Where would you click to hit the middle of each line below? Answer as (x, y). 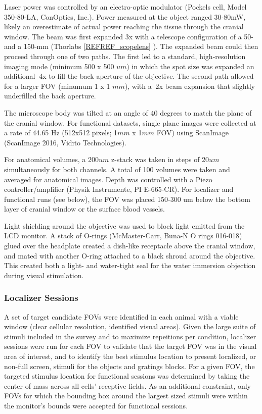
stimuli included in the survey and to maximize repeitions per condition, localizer (130, 336)
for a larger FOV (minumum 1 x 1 (57, 86)
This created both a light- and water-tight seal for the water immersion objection (130, 265)
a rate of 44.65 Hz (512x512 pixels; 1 (61, 133)
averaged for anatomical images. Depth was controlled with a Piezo (108, 179)
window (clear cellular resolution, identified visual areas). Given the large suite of (130, 326)
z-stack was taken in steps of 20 (160, 159)
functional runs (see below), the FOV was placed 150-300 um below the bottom (127, 199)
